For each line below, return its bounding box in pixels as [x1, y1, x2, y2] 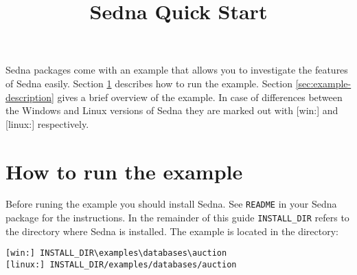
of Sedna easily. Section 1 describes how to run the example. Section [5, 76, 292, 90]
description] [5, 89, 54, 104]
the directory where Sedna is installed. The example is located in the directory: [5, 223, 338, 238]
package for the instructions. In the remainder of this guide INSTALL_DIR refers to [5, 210, 349, 225]
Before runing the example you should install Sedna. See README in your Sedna [5, 197, 337, 211]
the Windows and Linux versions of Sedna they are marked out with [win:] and [5, 103, 338, 118]
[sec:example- [295, 76, 352, 90]
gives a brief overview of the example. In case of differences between [57, 89, 343, 104]
